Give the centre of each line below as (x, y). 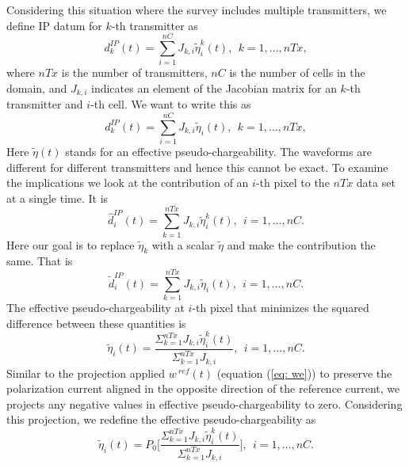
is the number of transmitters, (134, 72)
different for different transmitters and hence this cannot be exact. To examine (197, 167)
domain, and (37, 88)
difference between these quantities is (96, 323)
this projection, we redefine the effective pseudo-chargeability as (161, 419)
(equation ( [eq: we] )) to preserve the (304, 373)
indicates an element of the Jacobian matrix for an (214, 88)
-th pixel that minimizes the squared (281, 308)
